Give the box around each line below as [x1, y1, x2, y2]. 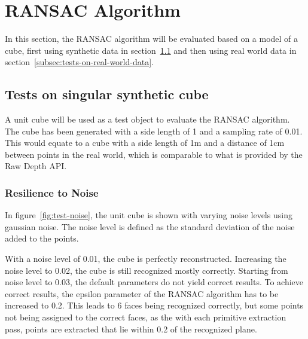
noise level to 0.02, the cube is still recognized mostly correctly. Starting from [5, 264, 288, 276]
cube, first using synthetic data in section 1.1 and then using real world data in [5, 44, 297, 56]
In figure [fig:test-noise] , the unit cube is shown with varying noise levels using [5, 209, 292, 221]
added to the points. [5, 232, 79, 245]
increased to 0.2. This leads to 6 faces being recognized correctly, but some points [5, 299, 304, 311]
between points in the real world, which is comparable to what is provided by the [5, 148, 303, 160]
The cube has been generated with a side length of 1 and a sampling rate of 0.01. [5, 124, 303, 137]
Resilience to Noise [5, 185, 99, 200]
